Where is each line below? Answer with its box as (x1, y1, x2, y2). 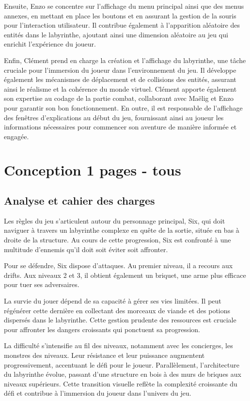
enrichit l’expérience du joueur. (4, 39, 96, 49)
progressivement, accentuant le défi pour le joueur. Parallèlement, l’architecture (4, 359, 239, 369)
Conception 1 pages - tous (4, 160, 181, 179)
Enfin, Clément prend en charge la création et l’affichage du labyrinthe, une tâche (4, 55, 246, 65)
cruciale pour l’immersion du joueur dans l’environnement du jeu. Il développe (4, 64, 236, 75)
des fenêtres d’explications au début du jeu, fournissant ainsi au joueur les (4, 112, 224, 122)
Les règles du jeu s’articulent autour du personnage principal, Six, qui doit (4, 215, 225, 225)
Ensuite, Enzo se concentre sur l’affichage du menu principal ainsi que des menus (4, 1, 244, 11)
